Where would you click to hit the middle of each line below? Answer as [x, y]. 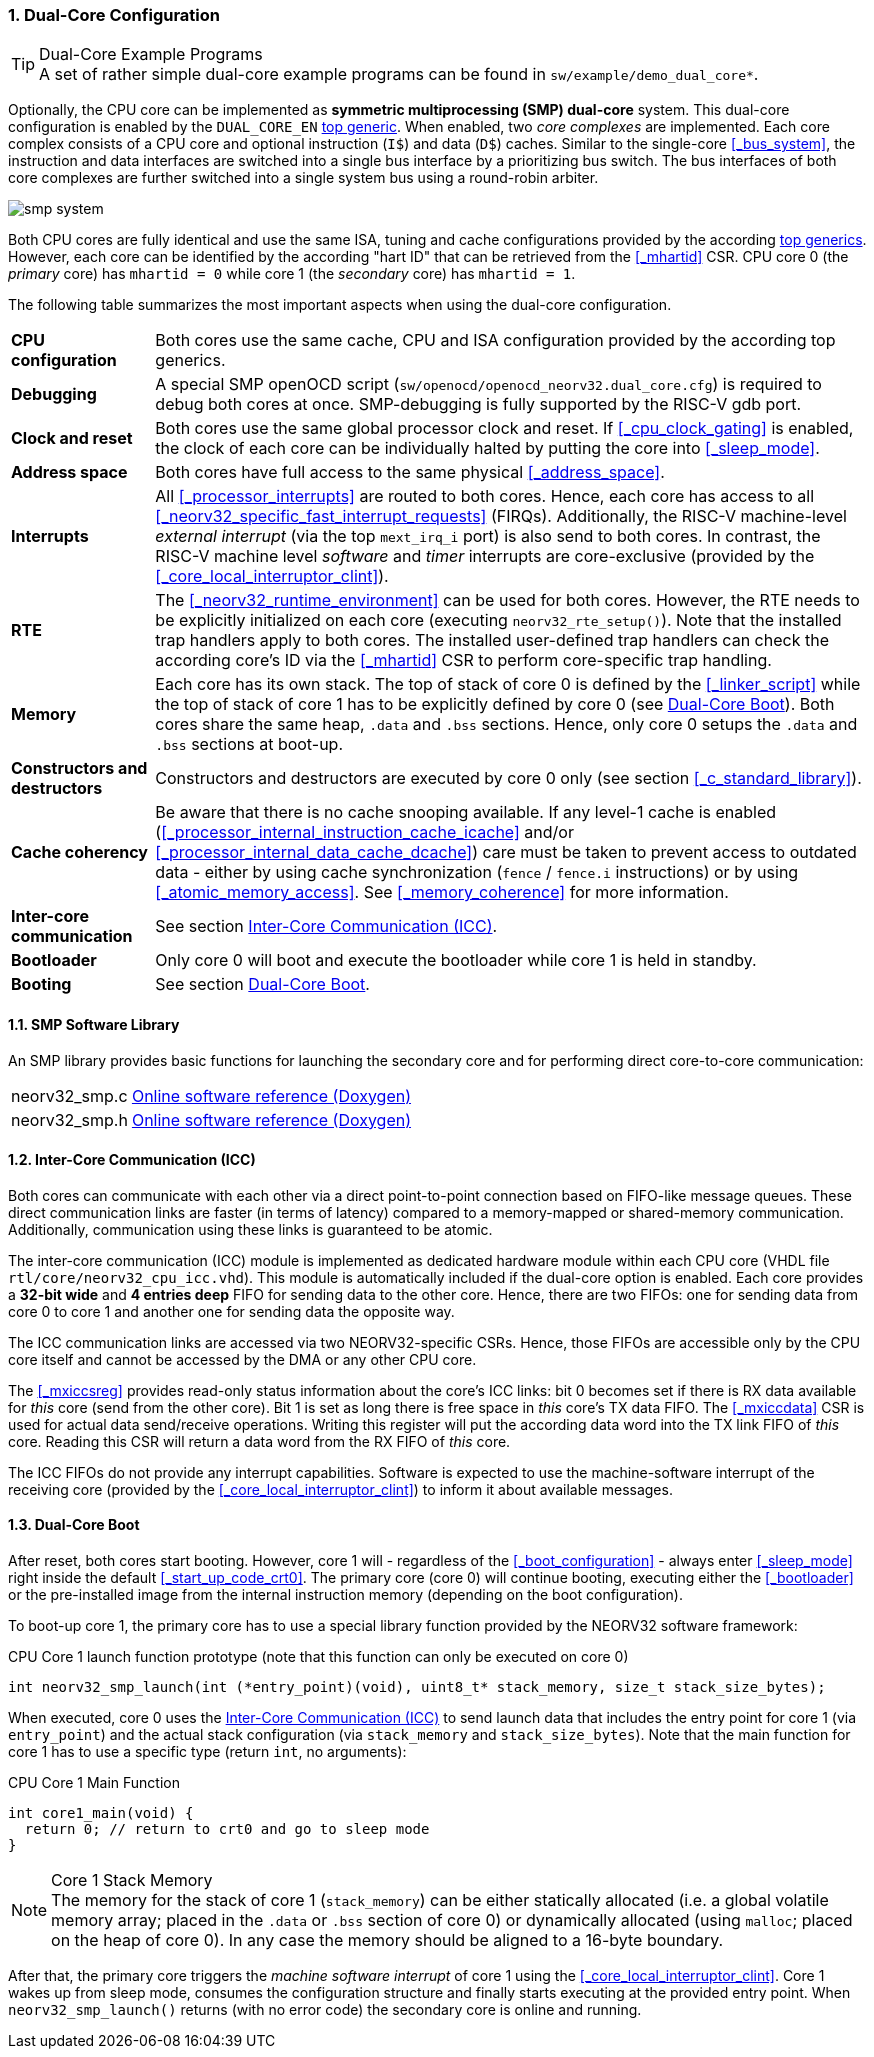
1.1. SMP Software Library [94, 1024]
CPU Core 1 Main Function [94, 1783]
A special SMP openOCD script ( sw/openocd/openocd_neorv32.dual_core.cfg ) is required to [488, 384]
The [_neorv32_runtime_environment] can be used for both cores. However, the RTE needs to [507, 600]
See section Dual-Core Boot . [262, 984]
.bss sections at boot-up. [249, 744]
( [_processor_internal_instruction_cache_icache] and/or [364, 832]
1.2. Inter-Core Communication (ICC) [132, 1160]
